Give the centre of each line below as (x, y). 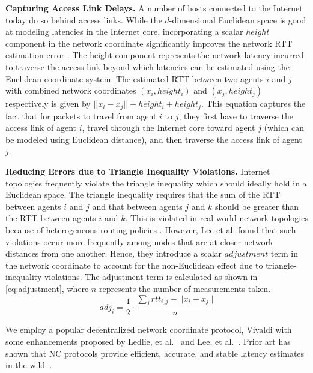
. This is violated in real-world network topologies (217, 218)
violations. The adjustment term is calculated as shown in (151, 277)
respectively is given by (48, 103)
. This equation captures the (253, 103)
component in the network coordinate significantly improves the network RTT (149, 43)
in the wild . (29, 365)
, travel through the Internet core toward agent (169, 127)
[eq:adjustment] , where (47, 288)
